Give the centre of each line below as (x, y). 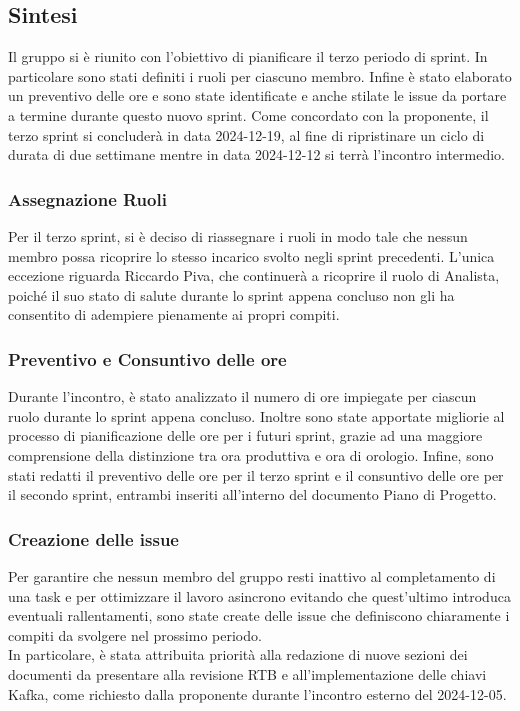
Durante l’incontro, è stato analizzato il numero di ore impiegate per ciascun (242, 396)
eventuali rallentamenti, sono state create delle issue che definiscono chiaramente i (259, 615)
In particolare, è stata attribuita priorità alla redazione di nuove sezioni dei (238, 654)
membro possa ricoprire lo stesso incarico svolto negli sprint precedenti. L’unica (251, 255)
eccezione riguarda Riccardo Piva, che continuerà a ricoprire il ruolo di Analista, (254, 275)
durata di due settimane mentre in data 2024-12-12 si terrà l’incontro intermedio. (256, 154)
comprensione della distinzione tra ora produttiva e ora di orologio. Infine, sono (251, 454)
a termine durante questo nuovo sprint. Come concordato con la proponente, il (248, 114)
